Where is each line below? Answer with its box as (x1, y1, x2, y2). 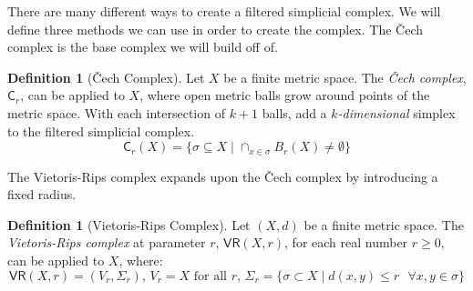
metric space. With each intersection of (7, 103, 225, 122)
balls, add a (262, 103, 327, 122)
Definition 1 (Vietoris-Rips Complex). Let (7, 215, 251, 234)
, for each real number (284, 233, 408, 252)
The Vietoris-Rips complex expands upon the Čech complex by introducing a (7, 166, 438, 186)
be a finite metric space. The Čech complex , (223, 67, 467, 86)
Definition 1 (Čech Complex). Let (7, 67, 205, 86)
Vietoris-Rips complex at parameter (7, 233, 206, 252)
